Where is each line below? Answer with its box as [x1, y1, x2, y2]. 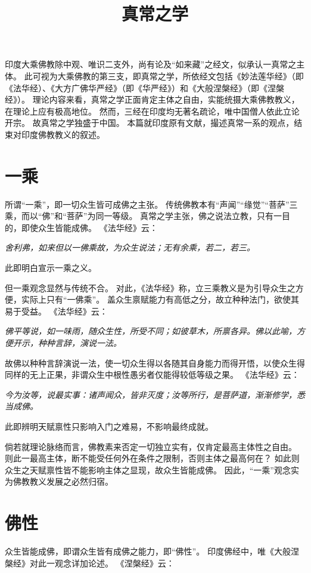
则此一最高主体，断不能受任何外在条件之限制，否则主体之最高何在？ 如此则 [5, 452, 300, 464]
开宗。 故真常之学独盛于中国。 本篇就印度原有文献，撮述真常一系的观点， [5, 116, 294, 129]
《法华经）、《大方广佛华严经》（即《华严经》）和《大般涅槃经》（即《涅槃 [5, 81, 284, 94]
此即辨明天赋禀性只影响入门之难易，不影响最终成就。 [5, 420, 213, 432]
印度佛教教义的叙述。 [21, 128, 105, 140]
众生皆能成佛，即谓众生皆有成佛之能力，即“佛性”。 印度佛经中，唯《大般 [5, 545, 291, 557]
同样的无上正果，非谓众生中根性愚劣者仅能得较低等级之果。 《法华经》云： [5, 368, 300, 381]
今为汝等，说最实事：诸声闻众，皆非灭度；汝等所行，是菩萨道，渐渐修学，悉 [5, 388, 305, 401]
